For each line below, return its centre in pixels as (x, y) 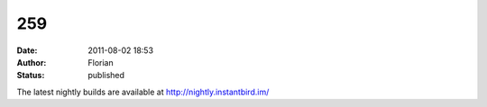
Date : (27, 50)
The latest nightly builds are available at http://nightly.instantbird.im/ (143, 92)
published (106, 76)
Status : (31, 76)
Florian (101, 62)
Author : (32, 62)
